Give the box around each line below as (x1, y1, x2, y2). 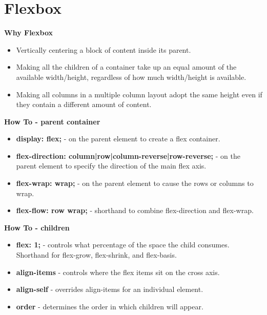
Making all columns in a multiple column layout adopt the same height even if (16, 89, 262, 99)
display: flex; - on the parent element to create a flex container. (16, 133, 220, 144)
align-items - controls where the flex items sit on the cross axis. (16, 266, 220, 277)
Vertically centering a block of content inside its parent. (16, 44, 191, 55)
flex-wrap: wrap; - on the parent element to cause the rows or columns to (16, 178, 254, 188)
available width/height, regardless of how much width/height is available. (16, 71, 247, 82)
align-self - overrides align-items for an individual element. (16, 284, 203, 295)
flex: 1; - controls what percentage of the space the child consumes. (16, 239, 230, 250)
